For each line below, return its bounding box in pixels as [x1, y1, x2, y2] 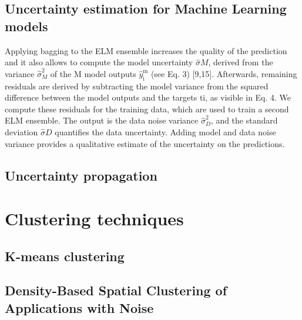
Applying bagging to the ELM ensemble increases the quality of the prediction [5, 44, 287, 56]
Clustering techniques [5, 206, 184, 231]
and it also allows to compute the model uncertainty [5, 56, 193, 68]
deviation [5, 125, 38, 138]
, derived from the [208, 56, 273, 68]
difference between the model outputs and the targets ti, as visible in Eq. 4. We [5, 91, 291, 104]
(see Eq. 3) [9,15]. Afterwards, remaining [150, 67, 297, 79]
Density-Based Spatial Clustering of [5, 281, 227, 299]
